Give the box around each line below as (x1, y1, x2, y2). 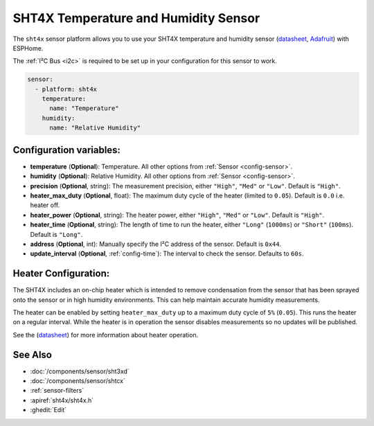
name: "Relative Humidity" (49, 124, 141, 132)
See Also (12, 348, 52, 360)
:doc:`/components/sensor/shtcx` (30, 377, 126, 385)
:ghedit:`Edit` (30, 406, 67, 414)
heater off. (30, 201, 60, 209)
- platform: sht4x (35, 85, 97, 93)
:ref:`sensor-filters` (30, 387, 84, 395)
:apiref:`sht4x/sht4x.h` (30, 396, 94, 405)
